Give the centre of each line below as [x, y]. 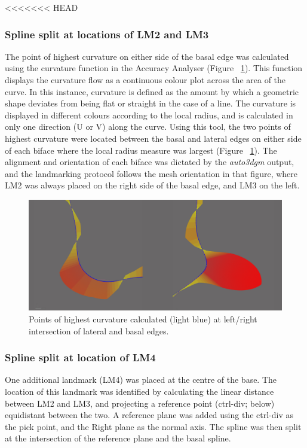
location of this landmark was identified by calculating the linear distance [139, 391]
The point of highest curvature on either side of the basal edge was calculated [147, 56]
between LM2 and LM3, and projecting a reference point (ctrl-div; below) [140, 403]
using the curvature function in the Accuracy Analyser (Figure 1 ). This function [154, 68]
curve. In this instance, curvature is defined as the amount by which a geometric [152, 91]
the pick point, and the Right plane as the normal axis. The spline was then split [153, 426]
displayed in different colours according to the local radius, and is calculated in [149, 115]
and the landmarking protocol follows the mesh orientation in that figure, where [151, 173]
